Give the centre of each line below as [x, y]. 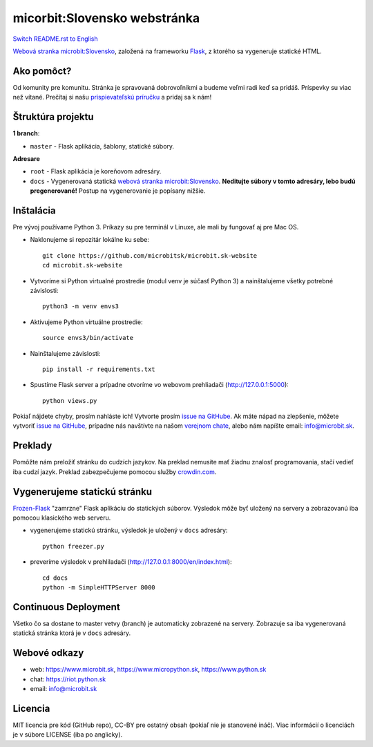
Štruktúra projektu [53, 117]
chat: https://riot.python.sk [68, 679]
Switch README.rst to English [55, 39]
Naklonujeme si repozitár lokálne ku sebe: [90, 240]
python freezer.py [74, 546]
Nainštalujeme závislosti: [65, 353]
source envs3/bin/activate [88, 338]
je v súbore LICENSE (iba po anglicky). [68, 735]
